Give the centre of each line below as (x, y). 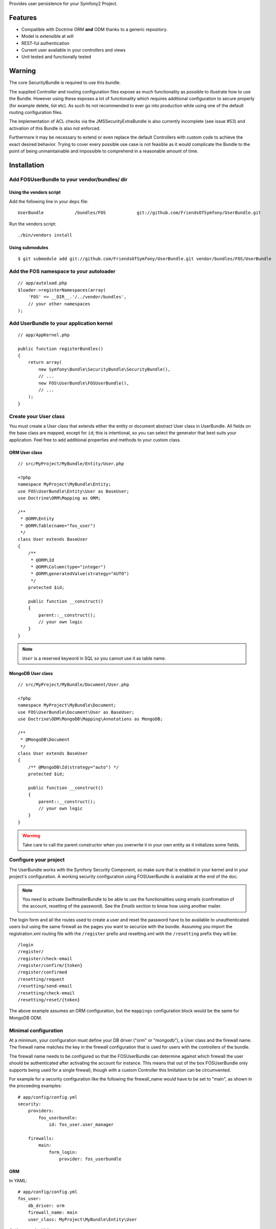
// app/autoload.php (42, 283)
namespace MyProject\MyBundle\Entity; (65, 484)
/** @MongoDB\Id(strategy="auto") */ (73, 767)
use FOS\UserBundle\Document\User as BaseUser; (76, 712)
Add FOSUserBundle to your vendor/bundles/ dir (68, 179)
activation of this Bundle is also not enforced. (55, 128)
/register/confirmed (42, 972)
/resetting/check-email (46, 993)
